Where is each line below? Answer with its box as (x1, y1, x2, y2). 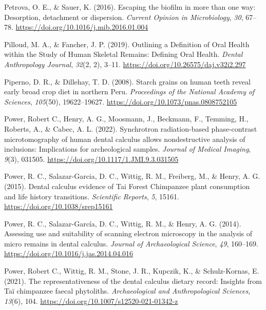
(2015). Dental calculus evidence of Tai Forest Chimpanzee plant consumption (4, 180, 250, 191)
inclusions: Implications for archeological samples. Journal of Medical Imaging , (4, 143, 251, 154)
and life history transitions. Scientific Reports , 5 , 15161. (4, 191, 179, 201)
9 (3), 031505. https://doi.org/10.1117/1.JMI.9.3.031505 (4, 153, 179, 164)
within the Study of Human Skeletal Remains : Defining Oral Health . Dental (4, 49, 243, 59)
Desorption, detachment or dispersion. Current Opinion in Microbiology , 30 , (4, 11, 243, 22)
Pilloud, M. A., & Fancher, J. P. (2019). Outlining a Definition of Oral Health (4, 38, 250, 49)
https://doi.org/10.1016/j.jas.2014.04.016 (4, 248, 134, 259)
